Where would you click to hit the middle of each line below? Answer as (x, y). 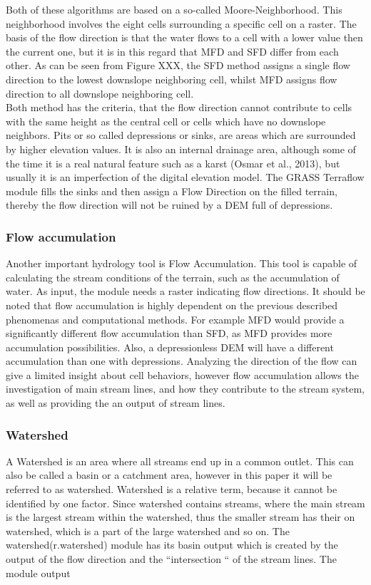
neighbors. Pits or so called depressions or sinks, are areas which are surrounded (181, 135)
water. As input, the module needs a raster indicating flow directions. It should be (185, 291)
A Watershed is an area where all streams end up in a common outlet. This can (180, 461)
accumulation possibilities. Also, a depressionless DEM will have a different (170, 347)
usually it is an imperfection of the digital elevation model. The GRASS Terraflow (185, 177)
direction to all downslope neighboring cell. (100, 93)
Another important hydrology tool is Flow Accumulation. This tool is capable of (182, 263)
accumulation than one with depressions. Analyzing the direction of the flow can (182, 361)
